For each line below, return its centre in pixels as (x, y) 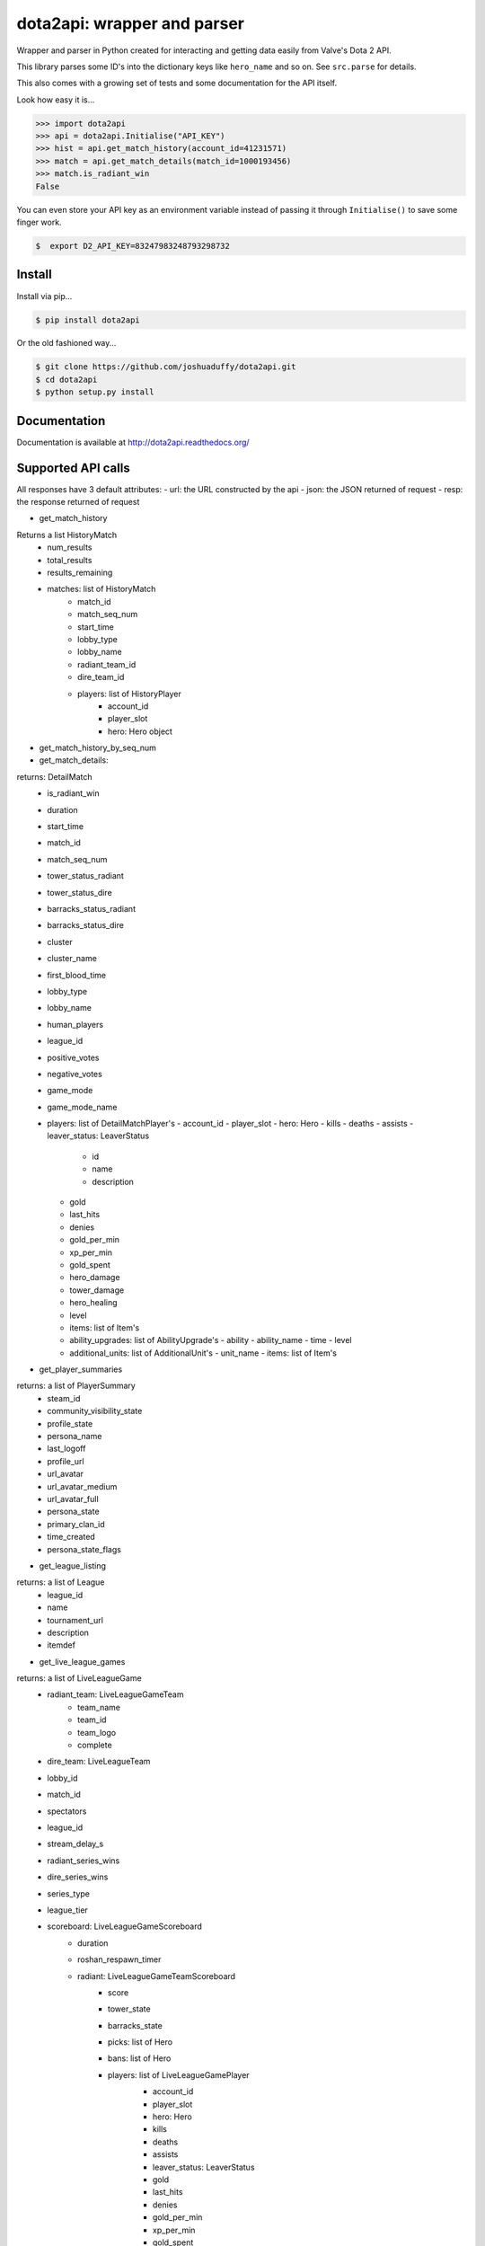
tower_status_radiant (86, 876)
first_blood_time (77, 975)
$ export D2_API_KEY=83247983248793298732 (133, 246)
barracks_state (136, 2025)
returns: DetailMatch (54, 776)
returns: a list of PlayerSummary (76, 1386)
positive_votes (73, 1057)
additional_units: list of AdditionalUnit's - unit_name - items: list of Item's (203, 1353)
